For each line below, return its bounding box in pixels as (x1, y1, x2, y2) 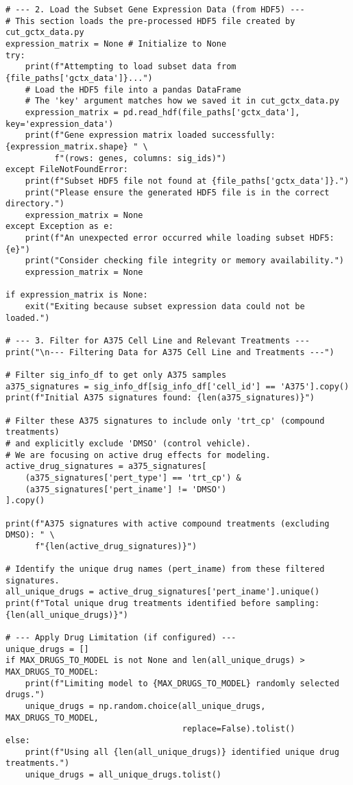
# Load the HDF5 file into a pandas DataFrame (25, 84, 241, 95)
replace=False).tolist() (182, 724, 295, 734)
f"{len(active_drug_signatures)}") (34, 541, 197, 551)
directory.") (5, 199, 64, 209)
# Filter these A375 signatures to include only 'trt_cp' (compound (5, 415, 325, 426)
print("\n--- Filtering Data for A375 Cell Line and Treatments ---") (5, 347, 334, 357)
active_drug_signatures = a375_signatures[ (5, 461, 207, 472)
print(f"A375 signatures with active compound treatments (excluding (5, 518, 330, 529)
